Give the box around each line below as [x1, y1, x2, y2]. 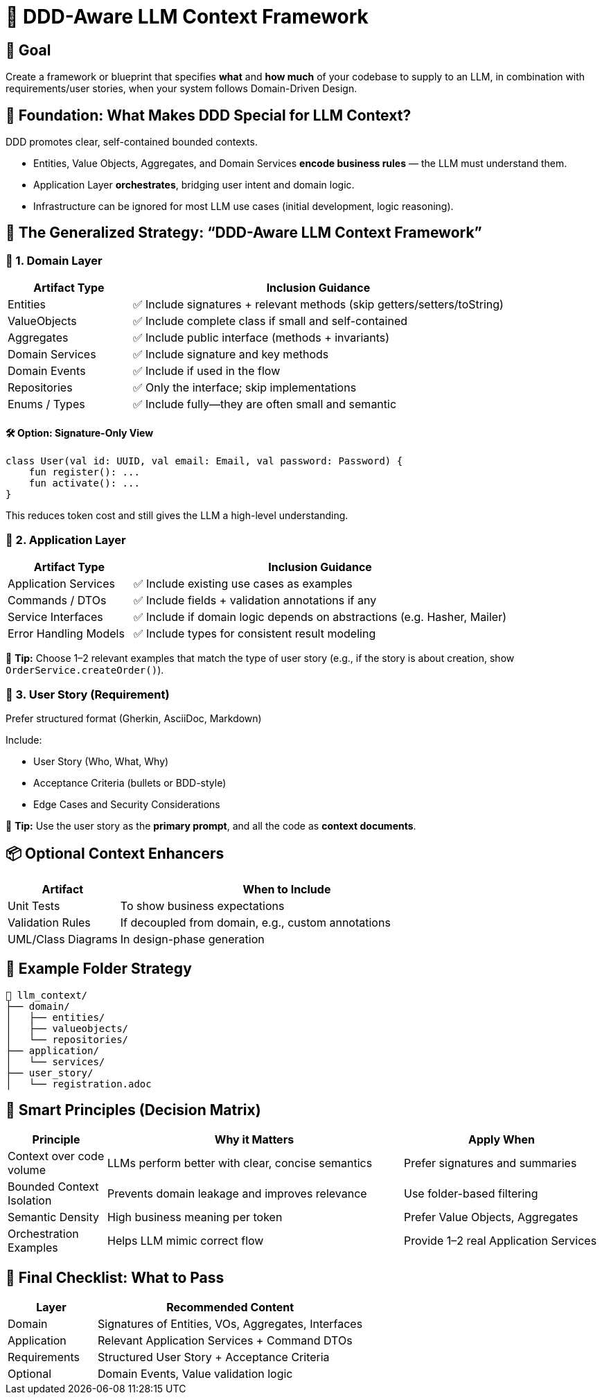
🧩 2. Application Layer [6, 532, 126, 547]
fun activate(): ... [28, 478, 140, 489]
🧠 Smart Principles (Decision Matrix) [6, 1101, 261, 1119]
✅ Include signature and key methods [132, 347, 329, 362]
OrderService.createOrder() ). [6, 664, 164, 676]
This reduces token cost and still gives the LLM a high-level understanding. [6, 509, 348, 522]
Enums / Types [8, 397, 85, 412]
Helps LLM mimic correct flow [107, 1234, 264, 1248]
